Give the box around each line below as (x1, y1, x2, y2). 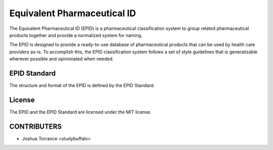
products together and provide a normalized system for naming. (9, 32, 143, 38)
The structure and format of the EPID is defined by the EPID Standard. (9, 83, 155, 89)
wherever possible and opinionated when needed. (9, 56, 114, 62)
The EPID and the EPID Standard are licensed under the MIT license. (9, 109, 152, 115)
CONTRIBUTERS (9, 122, 62, 131)
